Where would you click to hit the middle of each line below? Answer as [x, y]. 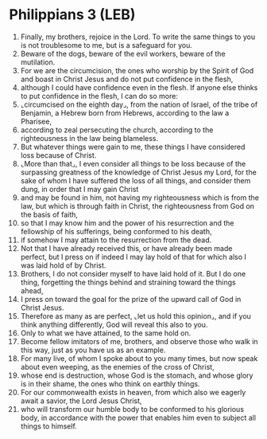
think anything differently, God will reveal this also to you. [114, 324]
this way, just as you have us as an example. [93, 350]
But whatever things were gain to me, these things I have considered [133, 147]
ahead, [32, 290]
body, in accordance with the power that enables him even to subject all [138, 417]
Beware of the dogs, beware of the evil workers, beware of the [123, 53]
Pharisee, [36, 121]
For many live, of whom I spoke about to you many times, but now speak [139, 358]
